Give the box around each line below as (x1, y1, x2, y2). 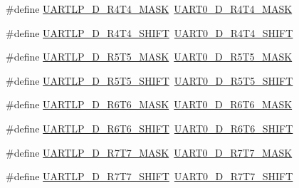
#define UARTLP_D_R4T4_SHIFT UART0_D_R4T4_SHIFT (6, 25, 293, 40)
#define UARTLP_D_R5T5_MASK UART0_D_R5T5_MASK (6, 49, 293, 64)
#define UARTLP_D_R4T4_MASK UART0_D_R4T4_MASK (6, 1, 293, 16)
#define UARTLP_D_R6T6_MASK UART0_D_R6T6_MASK (6, 97, 293, 112)
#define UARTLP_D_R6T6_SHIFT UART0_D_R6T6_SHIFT (6, 120, 293, 135)
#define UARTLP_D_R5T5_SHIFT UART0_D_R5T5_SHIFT (6, 73, 293, 88)
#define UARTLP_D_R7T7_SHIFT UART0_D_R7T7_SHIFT (6, 169, 293, 184)
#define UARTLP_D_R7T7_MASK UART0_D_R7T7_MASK (6, 145, 293, 160)
